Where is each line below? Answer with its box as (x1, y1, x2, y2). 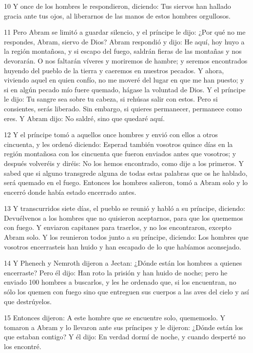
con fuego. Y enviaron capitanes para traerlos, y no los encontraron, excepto (4, 222, 232, 232)
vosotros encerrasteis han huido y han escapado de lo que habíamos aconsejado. (4, 241, 241, 251)
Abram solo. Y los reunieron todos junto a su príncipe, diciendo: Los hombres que (4, 232, 249, 242)
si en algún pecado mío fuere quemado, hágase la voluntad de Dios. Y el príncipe (4, 84, 246, 94)
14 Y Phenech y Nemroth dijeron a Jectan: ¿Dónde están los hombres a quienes (4, 258, 242, 268)
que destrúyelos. (4, 296, 52, 306)
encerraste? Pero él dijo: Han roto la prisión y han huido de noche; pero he (4, 267, 228, 277)
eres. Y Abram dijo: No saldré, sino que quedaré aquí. (4, 113, 165, 123)
